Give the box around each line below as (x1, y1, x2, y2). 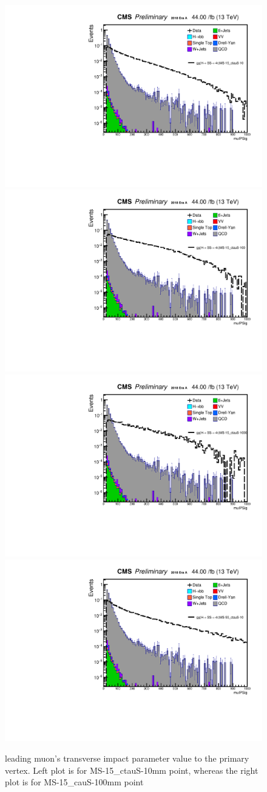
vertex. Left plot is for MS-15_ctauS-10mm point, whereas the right (5, 763, 259, 776)
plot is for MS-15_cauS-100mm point (5, 776, 144, 788)
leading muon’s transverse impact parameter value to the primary (5, 752, 249, 764)
